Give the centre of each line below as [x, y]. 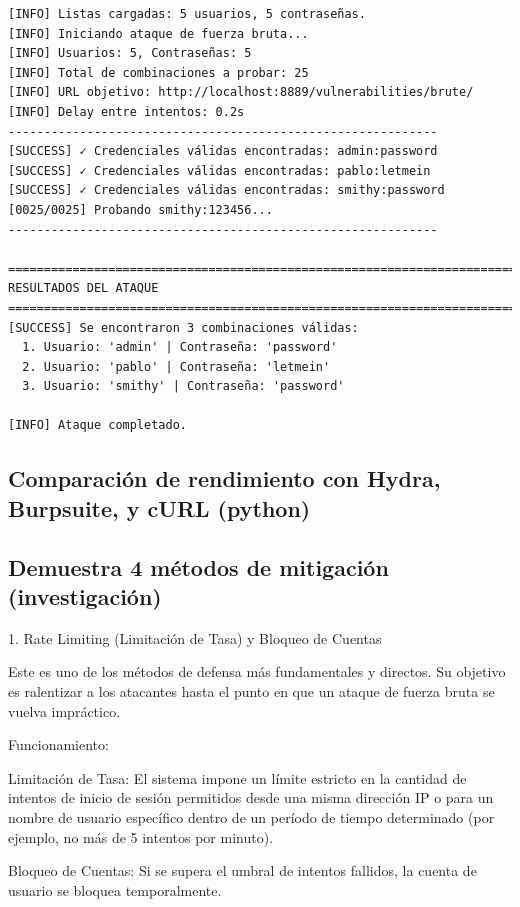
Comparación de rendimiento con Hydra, [224, 478]
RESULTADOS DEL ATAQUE [83, 288]
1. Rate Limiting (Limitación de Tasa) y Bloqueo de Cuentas [195, 637]
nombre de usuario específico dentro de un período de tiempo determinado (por [251, 816]
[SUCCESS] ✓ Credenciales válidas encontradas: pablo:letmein [219, 170]
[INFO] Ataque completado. [97, 425]
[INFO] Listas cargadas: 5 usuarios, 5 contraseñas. [187, 14]
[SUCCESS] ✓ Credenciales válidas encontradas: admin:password [223, 151]
